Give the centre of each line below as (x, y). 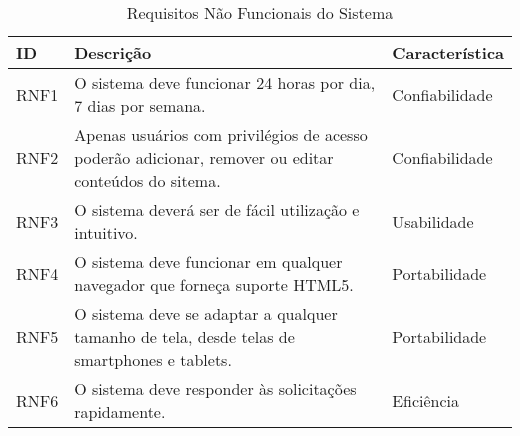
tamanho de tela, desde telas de (184, 336)
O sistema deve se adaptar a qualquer (206, 313)
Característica (448, 52)
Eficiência (426, 400)
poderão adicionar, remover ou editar (204, 157)
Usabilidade (433, 221)
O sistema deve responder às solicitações (215, 388)
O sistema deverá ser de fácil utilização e (217, 209)
